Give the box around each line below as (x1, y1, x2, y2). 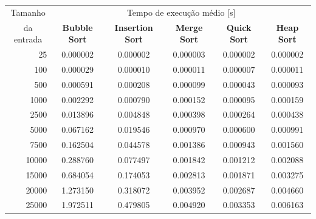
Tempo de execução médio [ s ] (126, 5, 236, 18)
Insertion (114, 21, 153, 33)
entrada (14, 33, 43, 45)
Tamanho (10, 5, 46, 18)
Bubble (62, 21, 93, 33)
